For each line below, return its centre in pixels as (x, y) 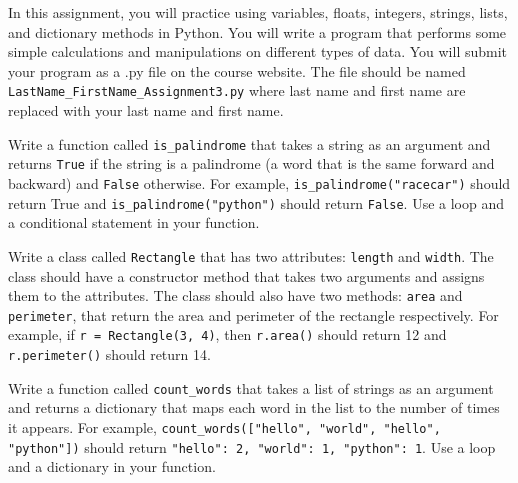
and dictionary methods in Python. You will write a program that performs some (257, 31)
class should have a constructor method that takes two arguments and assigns (246, 275)
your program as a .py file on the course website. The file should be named (237, 70)
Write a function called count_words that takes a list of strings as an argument (251, 387)
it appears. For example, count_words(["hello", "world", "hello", (224, 426)
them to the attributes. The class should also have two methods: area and (235, 295)
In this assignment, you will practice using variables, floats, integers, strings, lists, (258, 12)
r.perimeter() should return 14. (109, 354)
